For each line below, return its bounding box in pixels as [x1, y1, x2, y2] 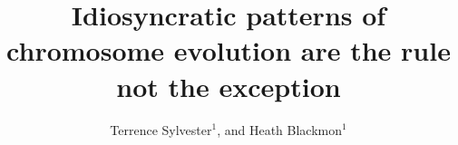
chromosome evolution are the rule [6, 32, 451, 69]
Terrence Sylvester [110, 120, 212, 139]
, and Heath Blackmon [217, 120, 343, 139]
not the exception [116, 67, 341, 104]
